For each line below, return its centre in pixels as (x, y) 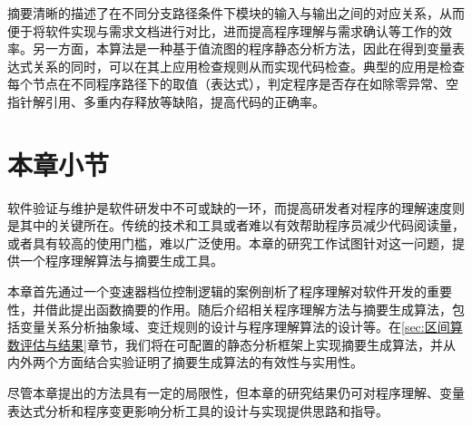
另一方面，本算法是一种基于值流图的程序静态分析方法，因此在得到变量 (242, 48)
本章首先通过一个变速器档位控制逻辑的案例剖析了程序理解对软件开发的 (217, 291)
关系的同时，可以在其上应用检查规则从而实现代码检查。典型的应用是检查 (248, 66)
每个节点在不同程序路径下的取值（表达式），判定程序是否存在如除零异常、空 (233, 84)
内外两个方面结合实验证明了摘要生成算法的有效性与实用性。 (185, 362)
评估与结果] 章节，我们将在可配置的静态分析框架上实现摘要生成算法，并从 (237, 344)
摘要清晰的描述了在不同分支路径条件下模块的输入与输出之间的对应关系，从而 (236, 13)
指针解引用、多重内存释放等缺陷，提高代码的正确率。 (166, 101)
